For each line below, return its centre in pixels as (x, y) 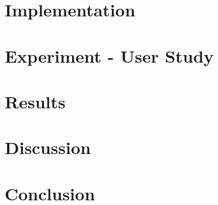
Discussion (48, 147)
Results (35, 101)
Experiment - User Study (109, 55)
